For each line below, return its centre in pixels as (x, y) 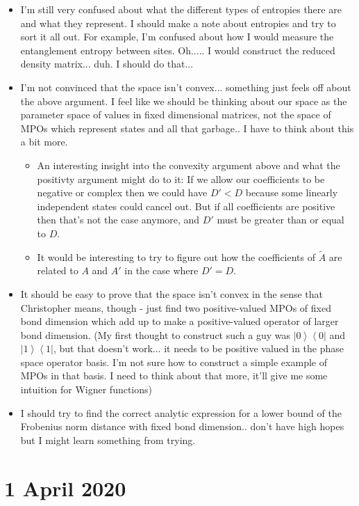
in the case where (161, 270)
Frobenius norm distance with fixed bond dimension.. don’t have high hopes (182, 426)
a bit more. (44, 142)
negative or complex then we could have (122, 192)
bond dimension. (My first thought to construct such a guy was (156, 334)
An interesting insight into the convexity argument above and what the (189, 165)
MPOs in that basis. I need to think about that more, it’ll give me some (174, 375)
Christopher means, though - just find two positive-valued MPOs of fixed (176, 307)
